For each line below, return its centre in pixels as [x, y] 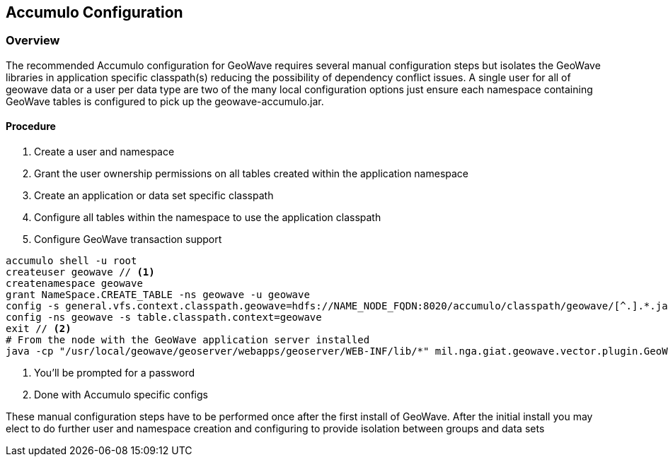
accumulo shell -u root [71, 261]
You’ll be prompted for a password [115, 373]
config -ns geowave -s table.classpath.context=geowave [164, 318]
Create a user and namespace [104, 152]
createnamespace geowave [74, 284]
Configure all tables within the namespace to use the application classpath [208, 218]
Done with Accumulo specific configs [121, 395]
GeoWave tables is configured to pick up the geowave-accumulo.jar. [165, 101]
